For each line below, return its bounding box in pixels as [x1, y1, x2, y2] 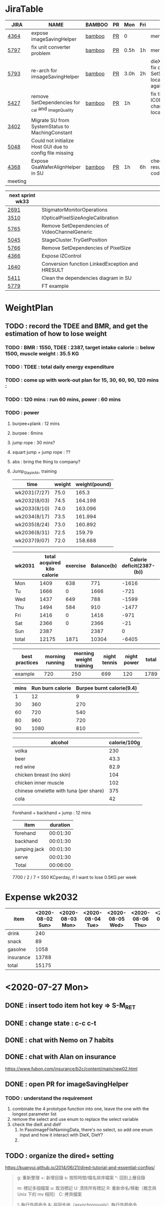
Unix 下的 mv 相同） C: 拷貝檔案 [17, 1191, 82, 1197]
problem [31, 50, 51, 57]
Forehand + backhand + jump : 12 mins [12, 810, 91, 816]
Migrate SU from [31, 117, 70, 123]
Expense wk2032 [5, 892, 78, 903]
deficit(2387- [121, 562, 155, 569]
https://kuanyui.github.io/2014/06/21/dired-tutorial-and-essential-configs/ [5, 1165, 155, 1171]
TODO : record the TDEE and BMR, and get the [5, 322, 148, 330]
